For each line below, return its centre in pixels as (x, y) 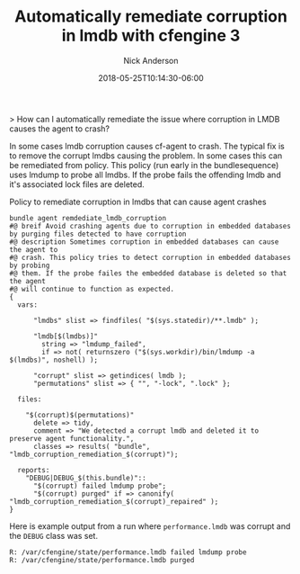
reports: (34, 470)
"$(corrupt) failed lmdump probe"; (100, 486)
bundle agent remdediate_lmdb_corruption (88, 218)
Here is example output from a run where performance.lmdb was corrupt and (150, 526)
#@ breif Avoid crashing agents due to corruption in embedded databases (150, 226)
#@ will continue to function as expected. (92, 289)
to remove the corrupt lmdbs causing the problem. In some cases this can (146, 156)
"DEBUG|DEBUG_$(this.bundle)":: (86, 478)
